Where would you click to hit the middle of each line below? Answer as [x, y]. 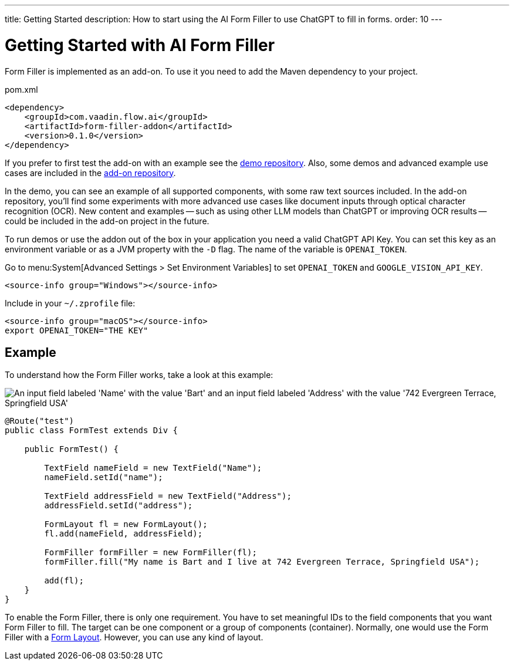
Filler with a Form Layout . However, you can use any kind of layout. [134, 637]
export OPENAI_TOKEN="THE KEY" [77, 330]
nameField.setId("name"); [104, 477]
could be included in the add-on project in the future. [107, 221]
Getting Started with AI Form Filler [140, 45]
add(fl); [64, 581]
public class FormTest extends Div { [92, 431]
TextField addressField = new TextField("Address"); [168, 496]
